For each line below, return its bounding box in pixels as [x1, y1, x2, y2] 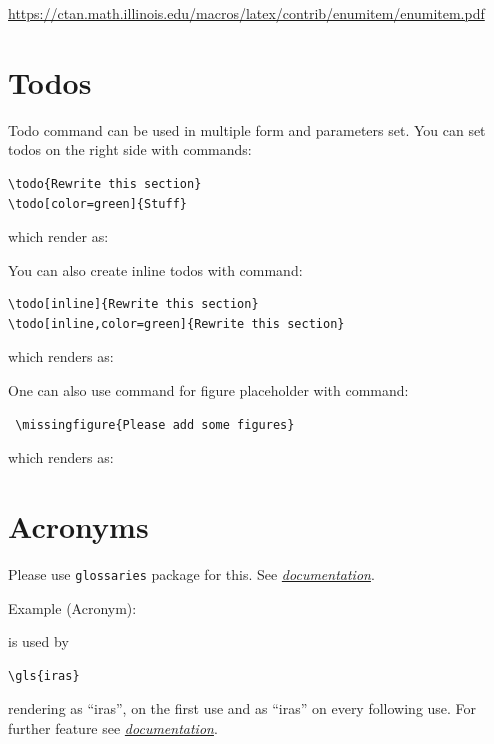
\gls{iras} [8, 668, 80, 683]
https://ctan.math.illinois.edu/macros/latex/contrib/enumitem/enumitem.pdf [8, 3, 485, 23]
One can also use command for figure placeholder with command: [8, 380, 409, 401]
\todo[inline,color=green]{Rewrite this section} [8, 316, 345, 331]
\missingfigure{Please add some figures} [15, 417, 295, 432]
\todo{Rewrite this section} [8, 176, 202, 191]
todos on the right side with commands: [8, 139, 252, 160]
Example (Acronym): [8, 597, 137, 618]
